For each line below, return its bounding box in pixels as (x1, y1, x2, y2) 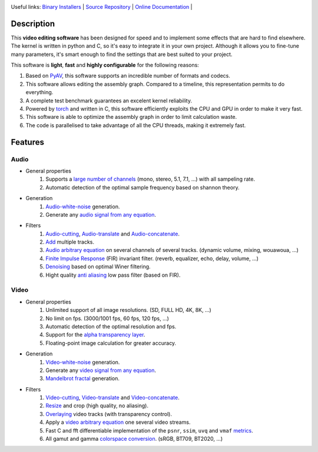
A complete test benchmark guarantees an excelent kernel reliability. (25, 97, 193, 104)
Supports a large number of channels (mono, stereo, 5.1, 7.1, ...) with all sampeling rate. (45, 175, 256, 182)
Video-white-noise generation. (45, 358, 120, 365)
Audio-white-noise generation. (45, 203, 120, 210)
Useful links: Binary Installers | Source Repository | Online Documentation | (11, 4, 193, 10)
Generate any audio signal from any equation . (45, 211, 156, 218)
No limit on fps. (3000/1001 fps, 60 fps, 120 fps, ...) (45, 315, 169, 322)
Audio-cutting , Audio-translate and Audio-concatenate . (45, 230, 180, 237)
